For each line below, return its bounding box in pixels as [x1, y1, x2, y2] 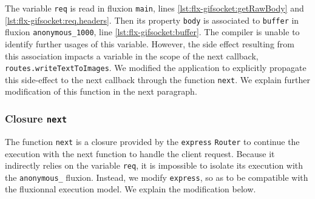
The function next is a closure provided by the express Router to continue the [5, 135, 300, 147]
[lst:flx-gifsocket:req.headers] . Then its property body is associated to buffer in [5, 13, 299, 26]
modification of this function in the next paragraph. [5, 85, 197, 98]
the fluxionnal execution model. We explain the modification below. [5, 183, 256, 195]
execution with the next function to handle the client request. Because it [5, 147, 275, 160]
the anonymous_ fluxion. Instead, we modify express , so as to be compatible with [5, 170, 308, 183]
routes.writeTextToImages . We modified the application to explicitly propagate [5, 61, 307, 74]
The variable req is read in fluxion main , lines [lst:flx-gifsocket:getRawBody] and [5, 2, 304, 14]
